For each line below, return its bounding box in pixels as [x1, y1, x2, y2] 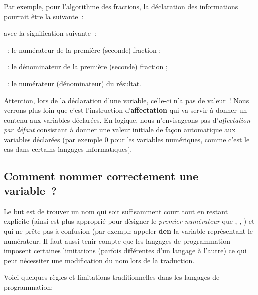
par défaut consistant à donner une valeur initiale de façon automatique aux [4, 124, 236, 135]
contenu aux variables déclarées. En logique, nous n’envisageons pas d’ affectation [4, 114, 251, 125]
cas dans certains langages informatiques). [4, 144, 132, 154]
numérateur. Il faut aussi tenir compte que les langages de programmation [4, 235, 230, 246]
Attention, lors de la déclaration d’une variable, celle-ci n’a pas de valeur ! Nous [4, 95, 249, 105]
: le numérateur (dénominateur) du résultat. [7, 78, 141, 88]
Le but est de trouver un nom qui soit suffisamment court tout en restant [4, 206, 228, 216]
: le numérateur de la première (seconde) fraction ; [7, 44, 161, 55]
